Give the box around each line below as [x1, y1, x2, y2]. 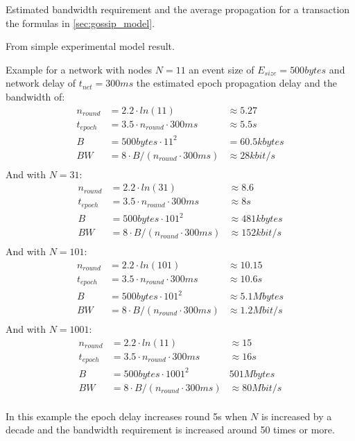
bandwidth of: [6, 89, 65, 103]
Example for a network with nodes [6, 62, 153, 76]
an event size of [189, 62, 254, 76]
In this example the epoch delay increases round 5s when [6, 408, 248, 423]
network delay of [6, 76, 76, 90]
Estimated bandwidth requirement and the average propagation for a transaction [6, 2, 350, 16]
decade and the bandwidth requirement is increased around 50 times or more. [6, 422, 335, 437]
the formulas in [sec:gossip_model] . [6, 15, 155, 30]
